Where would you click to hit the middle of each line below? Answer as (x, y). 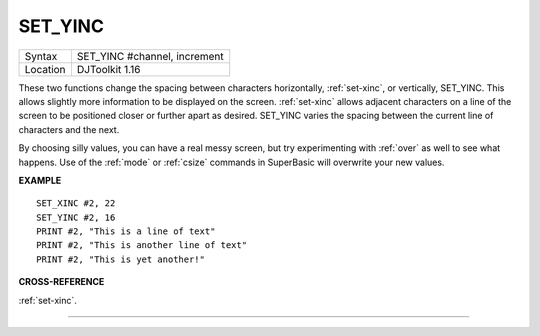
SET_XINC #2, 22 (76, 203)
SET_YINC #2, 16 (76, 217)
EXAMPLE (40, 180)
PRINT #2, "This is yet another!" (120, 259)
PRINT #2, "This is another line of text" (142, 245)
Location (45, 69)
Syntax (41, 56)
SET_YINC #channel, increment (150, 56)
